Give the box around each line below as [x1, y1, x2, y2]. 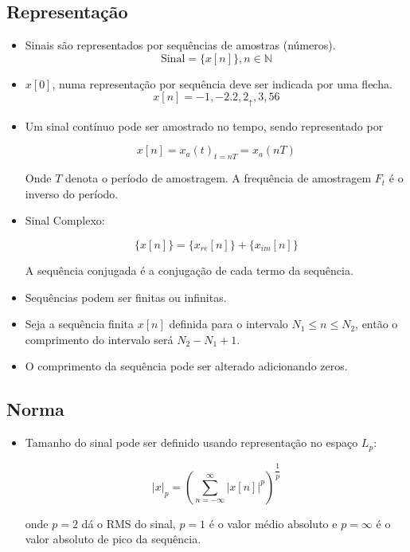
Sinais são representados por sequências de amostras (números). [25, 37, 336, 53]
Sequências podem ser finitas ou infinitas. [25, 288, 227, 305]
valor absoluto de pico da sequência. [25, 530, 201, 547]
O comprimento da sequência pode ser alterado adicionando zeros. [25, 358, 348, 374]
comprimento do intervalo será [25, 331, 174, 347]
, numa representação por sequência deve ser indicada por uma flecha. [52, 75, 392, 92]
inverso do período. [25, 185, 119, 202]
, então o [355, 315, 398, 332]
